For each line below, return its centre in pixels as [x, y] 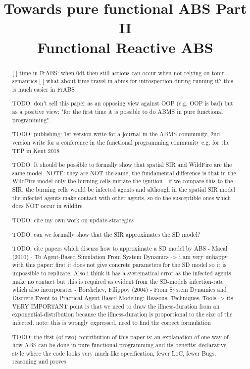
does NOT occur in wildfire [47, 206]
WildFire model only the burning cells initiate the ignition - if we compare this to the [123, 181]
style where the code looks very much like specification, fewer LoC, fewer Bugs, [114, 353]
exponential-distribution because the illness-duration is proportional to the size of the [122, 314]
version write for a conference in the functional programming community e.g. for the [121, 142]
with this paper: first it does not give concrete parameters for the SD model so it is [119, 265]
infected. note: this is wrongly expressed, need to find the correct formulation [111, 322]
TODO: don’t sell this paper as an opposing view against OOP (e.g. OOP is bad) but [123, 103]
